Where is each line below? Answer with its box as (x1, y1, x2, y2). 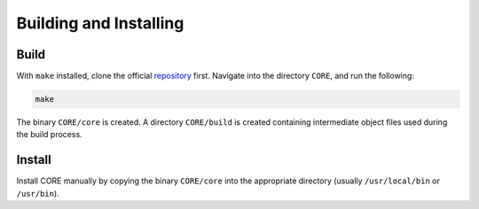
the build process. (16, 129, 83, 140)
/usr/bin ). (16, 188, 59, 198)
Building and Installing (16, 13, 185, 33)
